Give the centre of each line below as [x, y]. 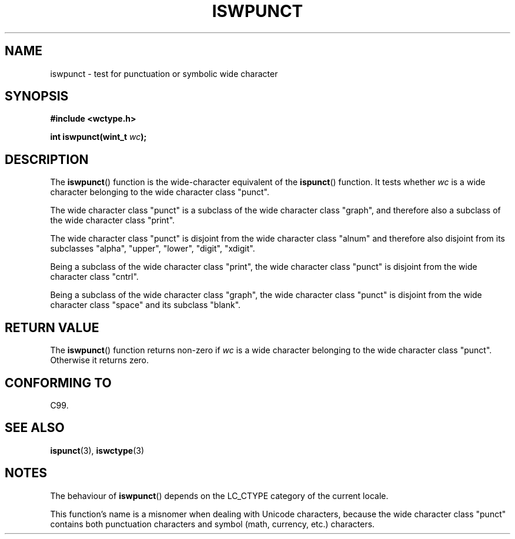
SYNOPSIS [37, 96]
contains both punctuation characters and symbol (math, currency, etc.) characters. [213, 524]
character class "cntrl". [94, 277]
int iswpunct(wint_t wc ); [98, 137]
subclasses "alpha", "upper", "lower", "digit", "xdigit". [153, 249]
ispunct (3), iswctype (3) [97, 450]
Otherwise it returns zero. [100, 360]
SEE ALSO [35, 428]
